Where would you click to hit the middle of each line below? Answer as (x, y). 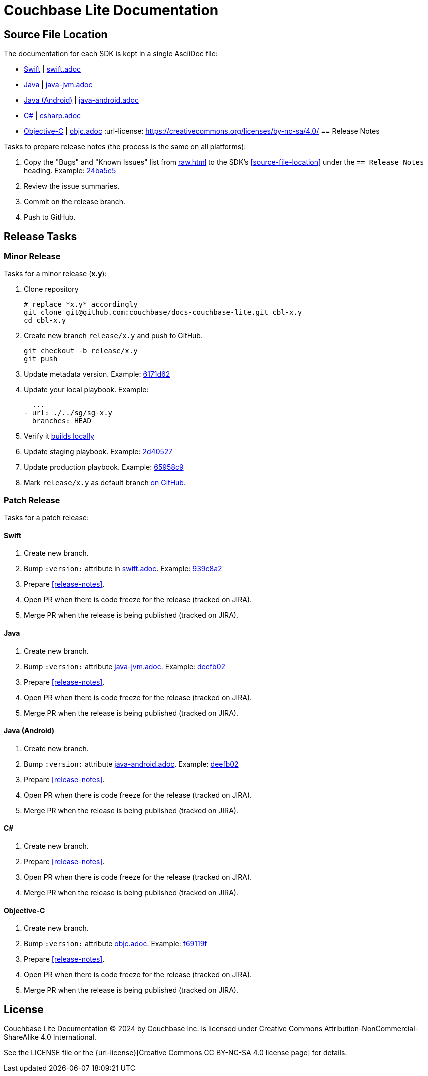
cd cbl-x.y (45, 321)
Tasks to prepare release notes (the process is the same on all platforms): (125, 147)
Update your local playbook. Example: (86, 390)
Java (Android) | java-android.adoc (81, 100)
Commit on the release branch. (75, 202)
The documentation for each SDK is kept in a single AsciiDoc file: (111, 54)
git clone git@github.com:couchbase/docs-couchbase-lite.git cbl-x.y (163, 313)
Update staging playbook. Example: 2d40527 (98, 452)
